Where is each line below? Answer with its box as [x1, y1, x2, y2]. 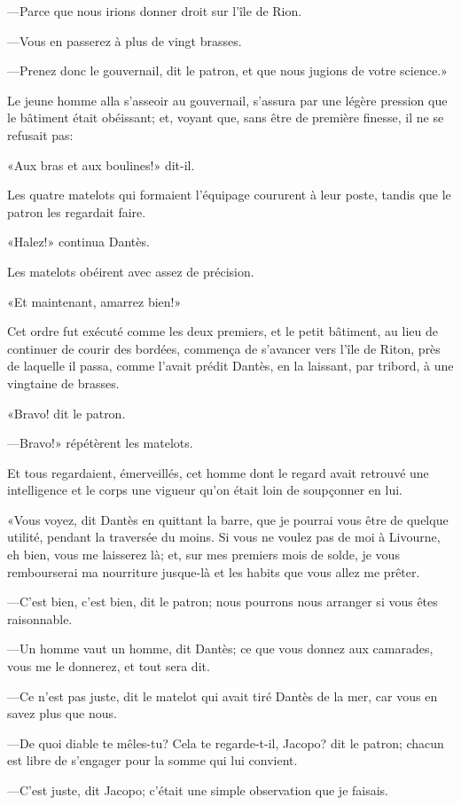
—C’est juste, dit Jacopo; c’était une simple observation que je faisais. [7, 781, 389, 799]
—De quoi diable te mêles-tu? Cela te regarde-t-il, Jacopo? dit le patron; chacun [7, 733, 444, 752]
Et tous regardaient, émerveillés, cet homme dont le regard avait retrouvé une [7, 463, 429, 481]
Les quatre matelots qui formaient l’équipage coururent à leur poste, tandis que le [7, 185, 451, 204]
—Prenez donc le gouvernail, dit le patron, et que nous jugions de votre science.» [7, 61, 448, 80]
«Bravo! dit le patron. [7, 403, 126, 422]
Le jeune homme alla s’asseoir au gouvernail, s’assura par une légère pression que [7, 90, 448, 109]
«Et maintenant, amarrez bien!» [7, 292, 182, 310]
